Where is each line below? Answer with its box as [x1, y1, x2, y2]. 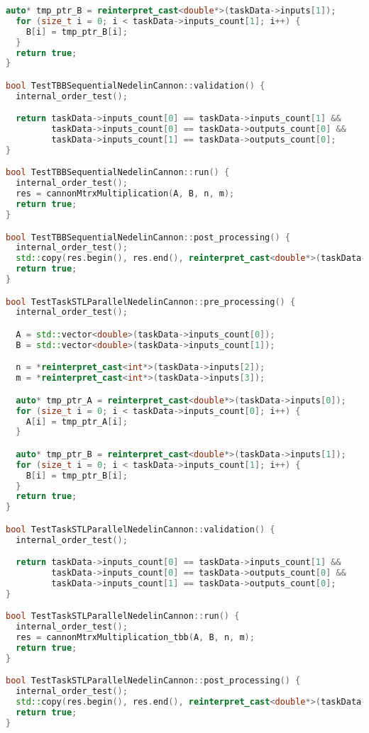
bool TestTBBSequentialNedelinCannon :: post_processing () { [6, 232, 290, 242]
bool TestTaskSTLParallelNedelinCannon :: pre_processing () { [6, 296, 296, 307]
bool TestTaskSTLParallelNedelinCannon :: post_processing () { [6, 676, 301, 686]
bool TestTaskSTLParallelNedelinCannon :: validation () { [6, 524, 275, 535]
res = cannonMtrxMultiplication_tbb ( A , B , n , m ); [16, 632, 255, 643]
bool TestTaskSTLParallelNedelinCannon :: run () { [6, 611, 240, 622]
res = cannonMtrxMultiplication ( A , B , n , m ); [16, 189, 235, 199]
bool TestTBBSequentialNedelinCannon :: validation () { [6, 80, 265, 91]
